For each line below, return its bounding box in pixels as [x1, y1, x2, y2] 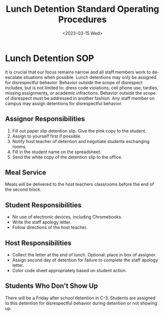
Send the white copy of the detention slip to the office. [12, 154, 123, 160]
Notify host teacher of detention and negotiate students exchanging [12, 138, 150, 144]
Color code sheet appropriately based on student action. [12, 267, 127, 273]
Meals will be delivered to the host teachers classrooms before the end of [5, 181, 154, 187]
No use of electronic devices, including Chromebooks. [12, 214, 123, 220]
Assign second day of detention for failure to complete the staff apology [12, 257, 159, 263]
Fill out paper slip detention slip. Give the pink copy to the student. [12, 128, 146, 134]
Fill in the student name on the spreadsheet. [12, 149, 102, 155]
